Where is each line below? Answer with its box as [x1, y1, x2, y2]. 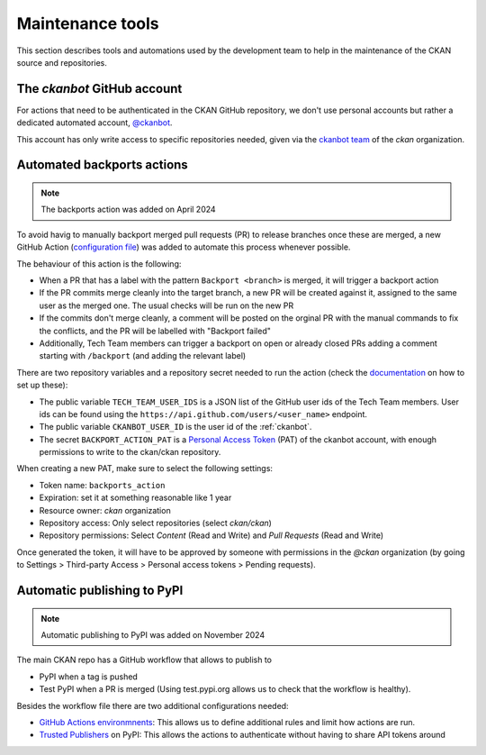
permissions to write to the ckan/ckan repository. [39, 447, 221, 458]
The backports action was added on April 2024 [40, 204, 216, 215]
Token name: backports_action [39, 479, 166, 490]
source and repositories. [16, 57, 108, 68]
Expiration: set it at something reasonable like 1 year [39, 492, 232, 504]
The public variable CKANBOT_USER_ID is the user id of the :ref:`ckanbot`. [39, 422, 312, 432]
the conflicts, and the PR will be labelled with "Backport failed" [39, 325, 272, 336]
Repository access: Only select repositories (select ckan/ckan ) [39, 518, 272, 529]
